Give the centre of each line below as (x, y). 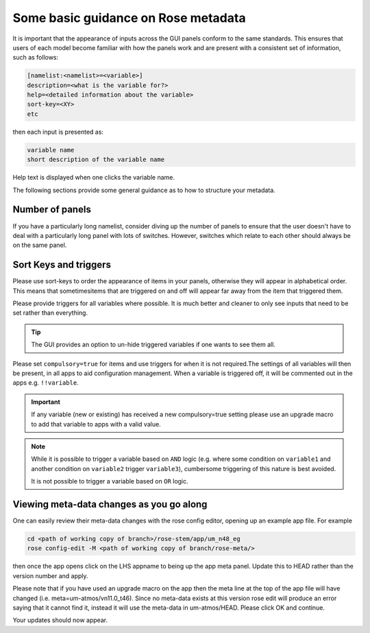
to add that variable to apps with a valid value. (96, 424)
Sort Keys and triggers (62, 265)
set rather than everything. (50, 313)
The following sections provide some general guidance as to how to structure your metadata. (144, 190)
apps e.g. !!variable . (46, 383)
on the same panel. (40, 245)
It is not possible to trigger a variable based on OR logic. (110, 481)
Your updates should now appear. (60, 620)
